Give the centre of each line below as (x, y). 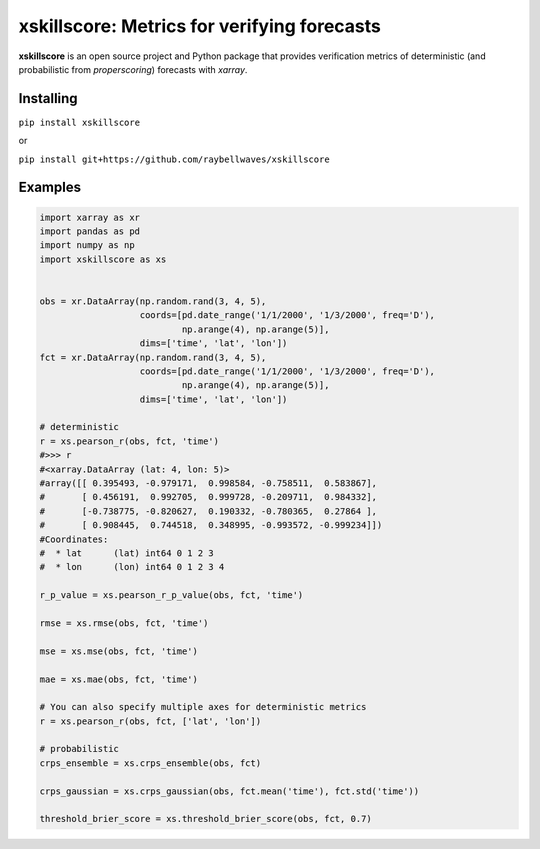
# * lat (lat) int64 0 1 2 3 (126, 553)
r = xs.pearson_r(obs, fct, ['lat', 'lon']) (150, 721)
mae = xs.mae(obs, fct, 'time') (119, 679)
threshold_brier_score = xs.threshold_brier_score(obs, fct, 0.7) (205, 819)
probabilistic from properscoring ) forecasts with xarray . (133, 69)
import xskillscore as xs (103, 259)
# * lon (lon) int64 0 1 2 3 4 (132, 567)
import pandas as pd (89, 231)
